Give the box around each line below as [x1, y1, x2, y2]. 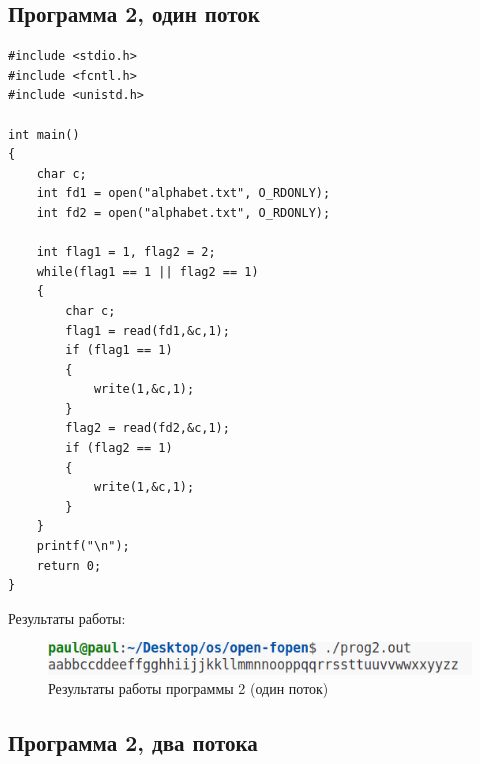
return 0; [36, 558, 102, 573]
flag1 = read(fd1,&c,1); [65, 323, 230, 338]
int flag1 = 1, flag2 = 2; [36, 245, 216, 260]
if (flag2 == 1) [65, 441, 173, 456]
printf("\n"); [36, 539, 130, 554]
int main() [8, 127, 80, 142]
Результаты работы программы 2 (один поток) [48, 678, 329, 699]
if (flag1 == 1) [65, 343, 173, 358]
